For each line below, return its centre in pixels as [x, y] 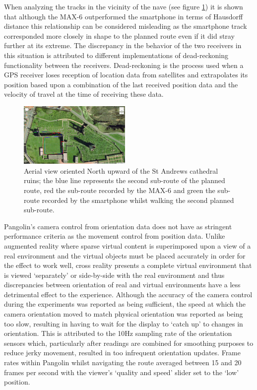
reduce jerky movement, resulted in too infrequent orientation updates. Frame [122, 353]
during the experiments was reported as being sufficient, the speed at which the [125, 304]
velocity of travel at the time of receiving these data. [84, 94]
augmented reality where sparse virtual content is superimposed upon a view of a [128, 245]
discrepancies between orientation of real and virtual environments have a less [122, 285]
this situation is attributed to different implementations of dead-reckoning [116, 55]
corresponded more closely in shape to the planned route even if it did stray [119, 35]
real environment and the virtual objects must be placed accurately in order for [125, 255]
